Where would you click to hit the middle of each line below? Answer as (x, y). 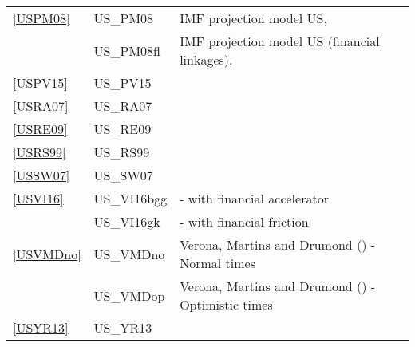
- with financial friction (244, 221)
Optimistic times (226, 304)
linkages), (206, 59)
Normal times (217, 263)
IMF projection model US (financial (280, 41)
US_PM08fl (127, 50)
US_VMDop (129, 295)
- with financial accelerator (254, 198)
